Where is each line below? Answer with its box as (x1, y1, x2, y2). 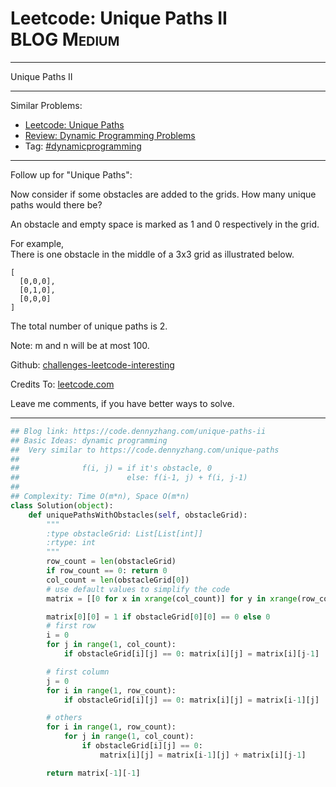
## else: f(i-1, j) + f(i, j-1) (10, 473, 248, 483)
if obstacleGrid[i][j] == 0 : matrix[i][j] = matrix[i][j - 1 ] (63, 649, 320, 659)
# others (46, 713, 83, 723)
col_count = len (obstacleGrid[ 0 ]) (46, 575, 190, 585)
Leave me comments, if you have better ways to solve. (10, 397, 235, 409)
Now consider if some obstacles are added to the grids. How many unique (10, 188, 317, 200)
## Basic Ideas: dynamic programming (10, 435, 168, 446)
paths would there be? (10, 198, 103, 211)
